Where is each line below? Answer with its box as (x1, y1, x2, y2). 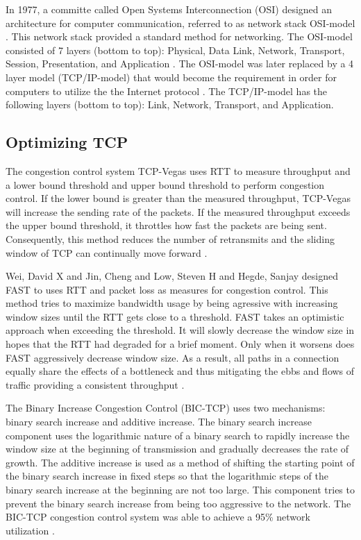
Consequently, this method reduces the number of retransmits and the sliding (6, 231, 335, 246)
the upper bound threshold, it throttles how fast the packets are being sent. (6, 218, 327, 233)
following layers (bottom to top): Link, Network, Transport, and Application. (6, 97, 334, 112)
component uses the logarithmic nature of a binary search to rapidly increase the (6, 428, 350, 442)
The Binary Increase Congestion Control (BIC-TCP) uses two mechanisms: (6, 400, 326, 415)
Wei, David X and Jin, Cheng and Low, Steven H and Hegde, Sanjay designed (6, 269, 339, 283)
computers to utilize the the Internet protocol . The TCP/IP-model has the (6, 83, 328, 98)
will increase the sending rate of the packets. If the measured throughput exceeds (6, 204, 351, 219)
